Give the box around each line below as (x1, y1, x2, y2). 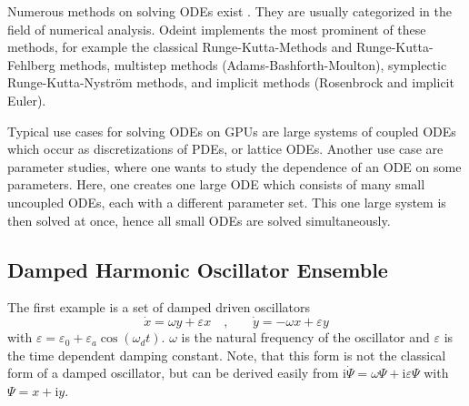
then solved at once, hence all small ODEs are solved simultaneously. (7, 210, 391, 229)
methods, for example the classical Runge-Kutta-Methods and (7, 37, 353, 56)
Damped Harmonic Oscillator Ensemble (7, 255, 388, 283)
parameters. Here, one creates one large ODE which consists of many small (7, 175, 425, 194)
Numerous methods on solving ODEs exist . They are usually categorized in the (7, 2, 453, 20)
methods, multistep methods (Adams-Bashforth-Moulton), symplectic (59, 55, 447, 74)
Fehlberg (7, 55, 55, 74)
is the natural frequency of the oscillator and (181, 328, 430, 347)
